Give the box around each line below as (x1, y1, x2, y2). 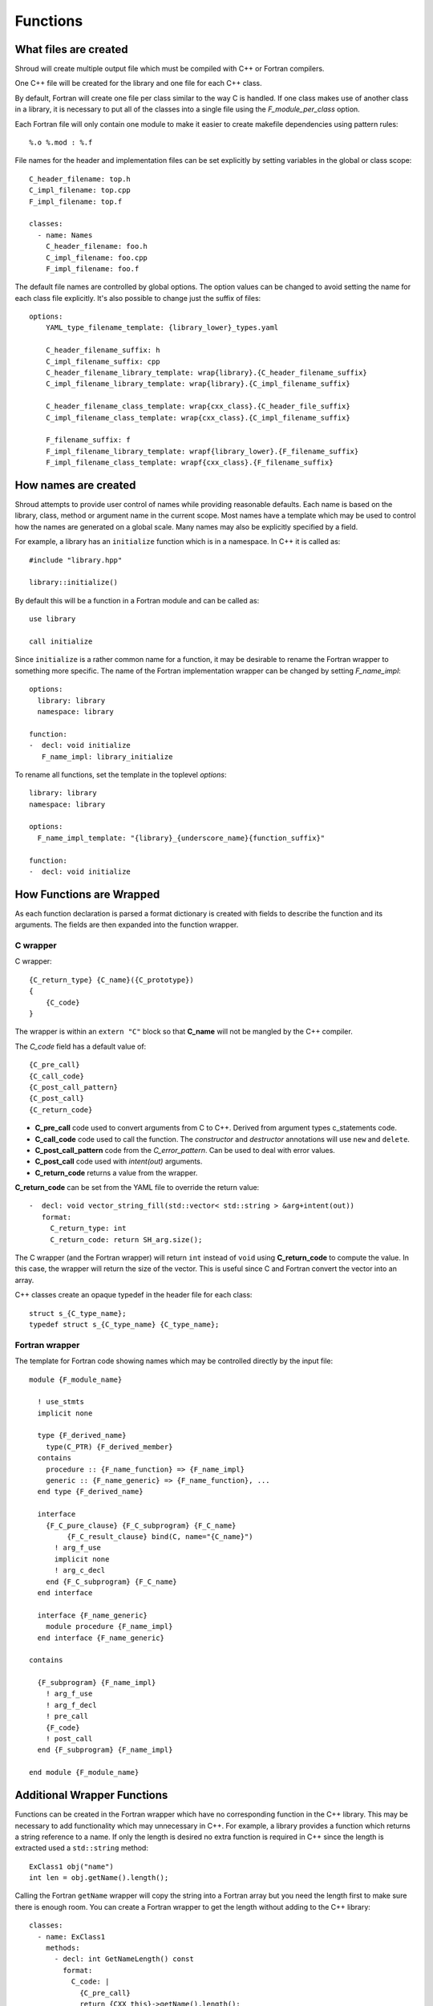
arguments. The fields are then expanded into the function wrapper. (14, 920, 239, 930)
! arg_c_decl (54, 1565, 106, 1575)
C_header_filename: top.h (29, 174, 132, 184)
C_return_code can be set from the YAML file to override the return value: (14, 1183, 260, 1192)
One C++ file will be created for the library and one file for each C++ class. (14, 79, 262, 88)
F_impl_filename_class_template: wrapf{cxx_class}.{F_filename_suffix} (45, 458, 334, 467)
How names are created (14, 478, 136, 492)
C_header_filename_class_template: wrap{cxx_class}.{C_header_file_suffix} (45, 402, 350, 411)
